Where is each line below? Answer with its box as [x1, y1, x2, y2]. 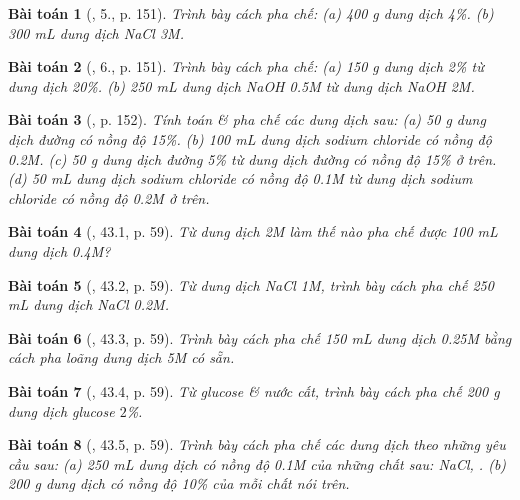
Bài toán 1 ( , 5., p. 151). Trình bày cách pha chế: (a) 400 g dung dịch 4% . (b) [8, 3, 494, 23]
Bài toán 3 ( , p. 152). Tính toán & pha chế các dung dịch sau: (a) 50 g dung [8, 109, 486, 130]
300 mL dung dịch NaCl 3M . [8, 22, 184, 43]
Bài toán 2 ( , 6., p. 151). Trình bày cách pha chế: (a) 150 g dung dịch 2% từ [8, 56, 484, 77]
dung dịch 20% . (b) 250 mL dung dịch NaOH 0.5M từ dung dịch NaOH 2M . [8, 75, 475, 96]
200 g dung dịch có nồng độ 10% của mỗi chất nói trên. [8, 473, 350, 494]
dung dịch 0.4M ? [8, 240, 111, 261]
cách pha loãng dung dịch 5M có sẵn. [8, 347, 235, 368]
